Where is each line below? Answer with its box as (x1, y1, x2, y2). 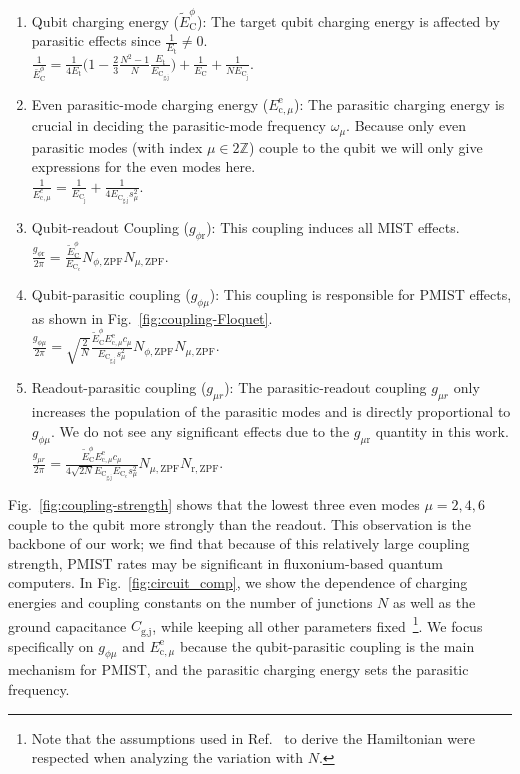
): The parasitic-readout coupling (224, 377, 427, 398)
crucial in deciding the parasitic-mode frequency (31, 115, 327, 136)
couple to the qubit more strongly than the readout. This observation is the (8, 513, 471, 534)
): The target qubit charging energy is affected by (197, 10, 500, 31)
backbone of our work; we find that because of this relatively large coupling (8, 533, 470, 554)
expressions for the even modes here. (31, 156, 256, 177)
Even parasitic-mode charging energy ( (31, 93, 269, 114)
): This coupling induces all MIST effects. (206, 217, 460, 238)
